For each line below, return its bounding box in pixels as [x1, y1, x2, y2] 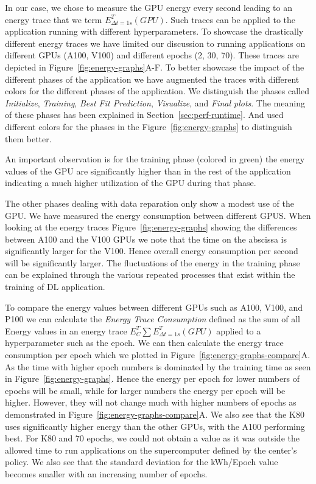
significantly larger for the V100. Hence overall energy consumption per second [5, 244, 298, 257]
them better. [5, 132, 52, 145]
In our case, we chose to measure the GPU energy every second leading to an [5, 1, 293, 13]
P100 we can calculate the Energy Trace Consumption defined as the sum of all [5, 313, 301, 325]
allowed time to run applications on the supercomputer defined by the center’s [5, 443, 297, 456]
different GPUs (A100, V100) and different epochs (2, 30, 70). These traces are [5, 49, 299, 61]
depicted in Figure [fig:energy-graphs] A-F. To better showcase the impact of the [5, 60, 304, 73]
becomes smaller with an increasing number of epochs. [5, 467, 208, 480]
